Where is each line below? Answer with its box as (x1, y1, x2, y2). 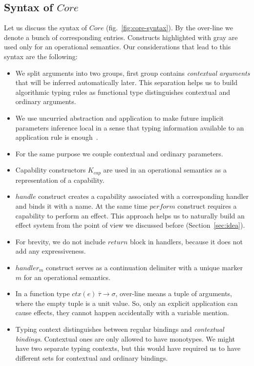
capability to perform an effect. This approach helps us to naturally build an (15, 210, 245, 220)
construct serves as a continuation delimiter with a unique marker (46, 262, 243, 272)
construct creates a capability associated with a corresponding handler (38, 191, 249, 201)
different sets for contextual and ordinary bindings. (15, 352, 168, 363)
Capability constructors (15, 165, 86, 175)
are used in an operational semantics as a (103, 165, 227, 175)
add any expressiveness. (15, 246, 86, 256)
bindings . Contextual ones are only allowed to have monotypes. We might (15, 333, 235, 344)
